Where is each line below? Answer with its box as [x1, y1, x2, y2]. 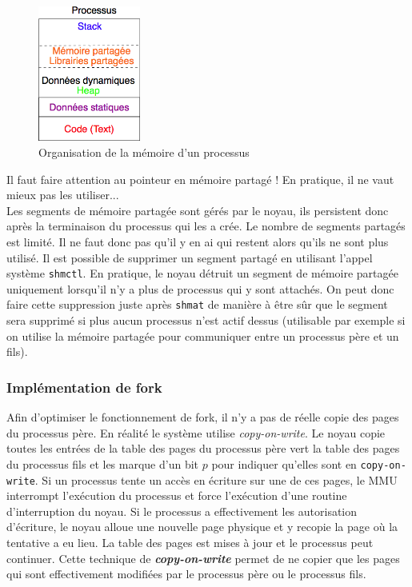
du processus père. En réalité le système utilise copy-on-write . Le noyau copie [6, 424, 386, 441]
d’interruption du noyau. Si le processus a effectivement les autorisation [6, 502, 358, 519]
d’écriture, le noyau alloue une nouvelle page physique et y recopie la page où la [6, 518, 398, 535]
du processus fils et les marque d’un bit [6, 455, 199, 472]
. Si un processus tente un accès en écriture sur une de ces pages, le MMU [34, 471, 398, 488]
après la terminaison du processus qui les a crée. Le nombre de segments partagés [6, 218, 406, 234]
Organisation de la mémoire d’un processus [38, 144, 250, 160]
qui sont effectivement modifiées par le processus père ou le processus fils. [6, 565, 366, 582]
